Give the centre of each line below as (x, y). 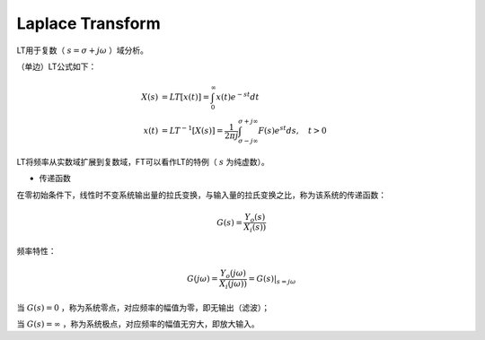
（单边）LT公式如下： (57, 66)
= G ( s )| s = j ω (272, 280)
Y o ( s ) (255, 218)
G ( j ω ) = (203, 279)
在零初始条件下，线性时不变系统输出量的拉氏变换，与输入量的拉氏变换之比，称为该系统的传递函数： (201, 195)
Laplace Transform (88, 23)
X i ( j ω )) (233, 284)
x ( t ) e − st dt (238, 96)
